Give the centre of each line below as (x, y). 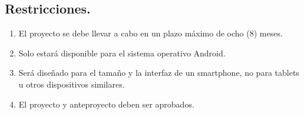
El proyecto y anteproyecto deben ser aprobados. (106, 104)
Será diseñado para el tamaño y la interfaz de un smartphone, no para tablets (159, 73)
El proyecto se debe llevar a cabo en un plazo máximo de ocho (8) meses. (151, 33)
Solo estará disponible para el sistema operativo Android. (122, 53)
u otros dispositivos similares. (72, 84)
